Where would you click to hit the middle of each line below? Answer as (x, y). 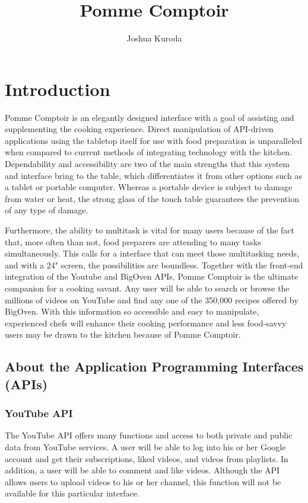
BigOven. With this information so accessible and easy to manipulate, (132, 311)
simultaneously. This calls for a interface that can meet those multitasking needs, (152, 253)
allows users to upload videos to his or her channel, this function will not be (143, 481)
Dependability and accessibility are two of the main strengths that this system (147, 164)
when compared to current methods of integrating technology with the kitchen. (149, 152)
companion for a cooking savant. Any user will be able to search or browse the (147, 288)
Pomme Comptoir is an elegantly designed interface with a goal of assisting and (150, 117)
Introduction (58, 89)
